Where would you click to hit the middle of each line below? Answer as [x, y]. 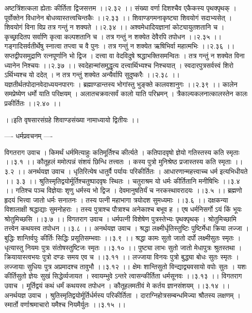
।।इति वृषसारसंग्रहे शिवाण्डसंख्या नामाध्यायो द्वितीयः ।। [72, 119]
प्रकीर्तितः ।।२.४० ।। [33, 103]
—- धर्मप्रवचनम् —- [29, 136]
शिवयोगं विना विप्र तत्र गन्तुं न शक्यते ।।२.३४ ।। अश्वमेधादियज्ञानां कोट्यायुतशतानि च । [115, 27]
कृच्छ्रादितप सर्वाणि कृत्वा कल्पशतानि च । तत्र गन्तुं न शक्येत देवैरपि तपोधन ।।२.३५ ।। [113, 36]
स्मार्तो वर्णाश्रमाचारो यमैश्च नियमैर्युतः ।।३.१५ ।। [65, 304]
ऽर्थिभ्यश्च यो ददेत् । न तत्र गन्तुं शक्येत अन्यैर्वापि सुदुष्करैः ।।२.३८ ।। [92, 75]
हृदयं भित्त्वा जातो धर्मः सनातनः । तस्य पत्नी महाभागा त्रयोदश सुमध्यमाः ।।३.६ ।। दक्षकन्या [116, 200]
